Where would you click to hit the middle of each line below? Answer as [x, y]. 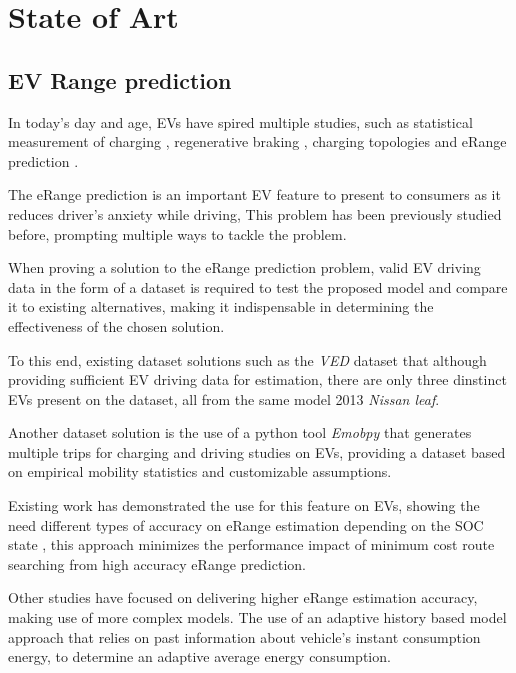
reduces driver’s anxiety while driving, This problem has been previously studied [255, 213]
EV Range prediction [120, 79]
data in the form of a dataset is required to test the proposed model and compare [258, 286]
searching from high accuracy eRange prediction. [157, 563]
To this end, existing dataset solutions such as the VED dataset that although [247, 359]
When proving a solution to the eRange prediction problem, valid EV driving [244, 267]
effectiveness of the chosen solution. [116, 325]
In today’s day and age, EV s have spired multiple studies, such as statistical [240, 121]
